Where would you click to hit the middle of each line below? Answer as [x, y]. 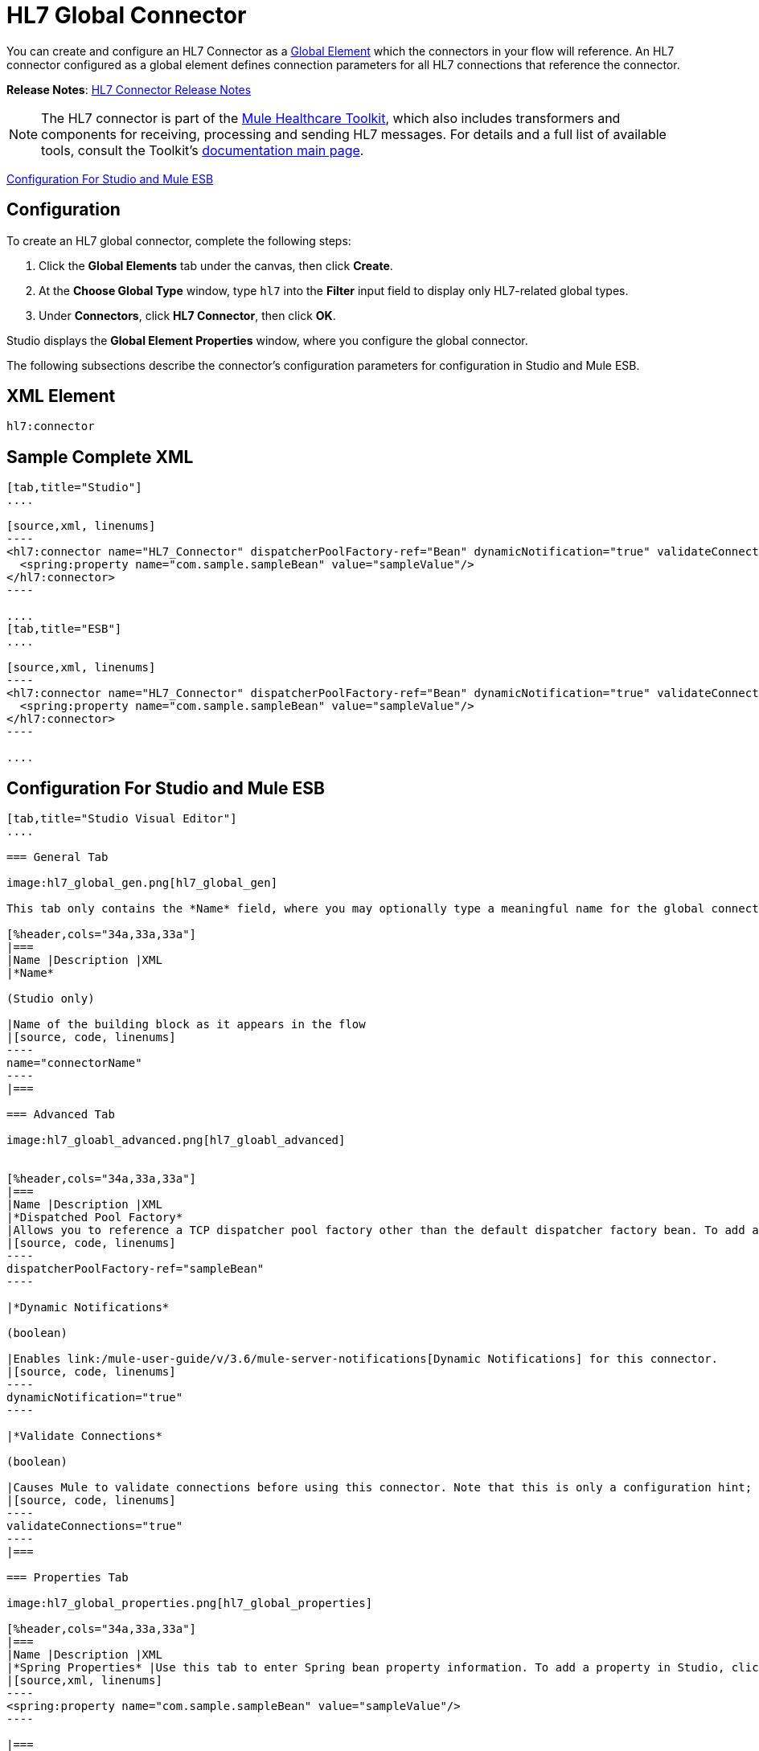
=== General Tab [57, 857]
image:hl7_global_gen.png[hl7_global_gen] [142, 883]
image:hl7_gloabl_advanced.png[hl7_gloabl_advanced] [176, 1140]
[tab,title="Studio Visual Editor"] [122, 819]
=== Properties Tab [68, 1578]
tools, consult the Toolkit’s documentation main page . [203, 150]
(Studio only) [51, 999]
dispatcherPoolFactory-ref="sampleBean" [135, 1269]
